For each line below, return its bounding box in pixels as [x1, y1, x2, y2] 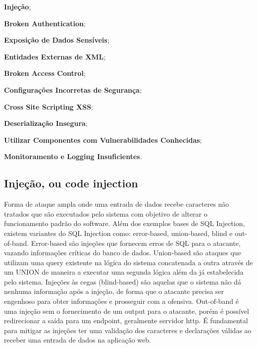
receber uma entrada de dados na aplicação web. [4, 335, 151, 345]
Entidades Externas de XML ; [4, 51, 106, 61]
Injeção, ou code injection [4, 175, 138, 191]
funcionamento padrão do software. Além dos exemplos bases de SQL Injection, [4, 218, 245, 229]
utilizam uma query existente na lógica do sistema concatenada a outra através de [4, 257, 253, 267]
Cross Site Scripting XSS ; [4, 101, 93, 112]
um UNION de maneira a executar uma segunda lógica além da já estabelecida [4, 267, 244, 277]
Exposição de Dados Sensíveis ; [4, 35, 109, 45]
